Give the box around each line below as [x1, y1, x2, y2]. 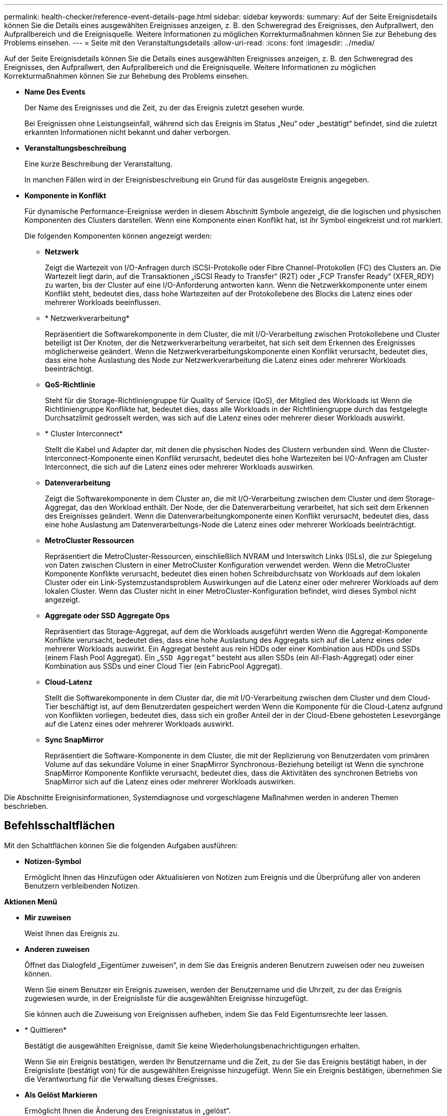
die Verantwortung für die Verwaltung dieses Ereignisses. [24, 1074, 218, 1083]
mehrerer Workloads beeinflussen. [45, 298, 161, 307]
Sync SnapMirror [45, 735, 104, 744]
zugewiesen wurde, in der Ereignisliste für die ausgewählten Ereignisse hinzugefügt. [24, 993, 308, 1003]
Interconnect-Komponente [45, 454, 134, 462]
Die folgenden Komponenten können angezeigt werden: [24, 231, 212, 240]
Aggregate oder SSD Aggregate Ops [45, 611, 170, 620]
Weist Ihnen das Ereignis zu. [24, 928, 119, 938]
